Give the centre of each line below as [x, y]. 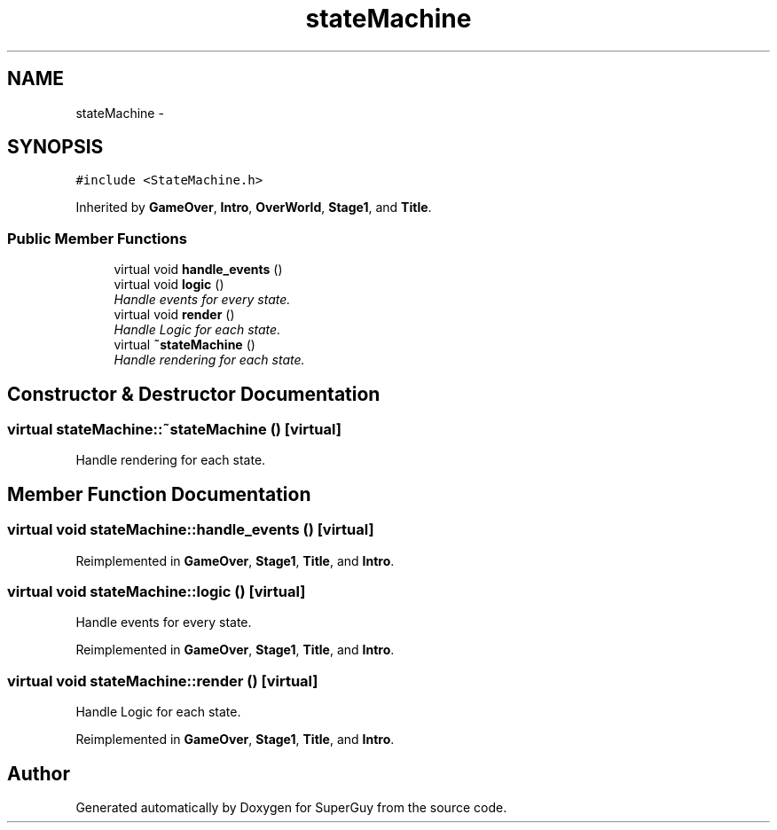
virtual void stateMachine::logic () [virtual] [157, 591]
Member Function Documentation [159, 494]
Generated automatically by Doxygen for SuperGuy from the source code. [291, 807]
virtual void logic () [169, 285]
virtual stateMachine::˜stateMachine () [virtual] [174, 430]
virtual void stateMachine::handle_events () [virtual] [191, 530]
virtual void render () [174, 315]
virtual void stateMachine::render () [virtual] [163, 681]
